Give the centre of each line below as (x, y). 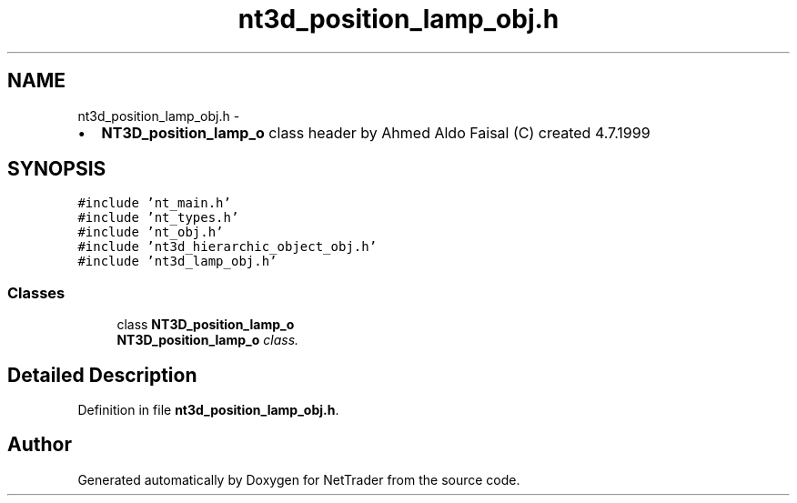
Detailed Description (102, 375)
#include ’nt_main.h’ (154, 203)
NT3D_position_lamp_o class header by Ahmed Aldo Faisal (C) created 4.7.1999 (376, 132)
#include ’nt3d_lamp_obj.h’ (177, 262)
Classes (36, 292)
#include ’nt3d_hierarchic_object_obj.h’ (227, 247)
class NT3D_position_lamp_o (206, 325)
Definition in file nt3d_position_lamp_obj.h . (208, 410)
